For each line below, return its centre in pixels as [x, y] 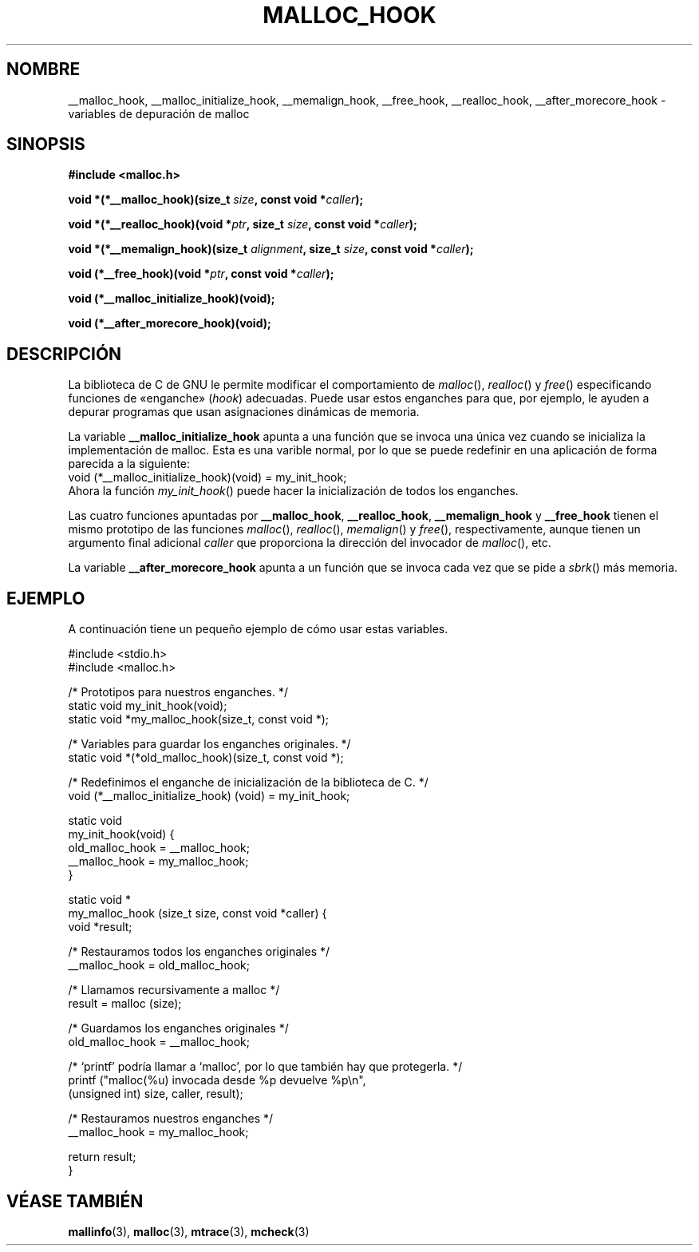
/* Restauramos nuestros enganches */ [171, 1119]
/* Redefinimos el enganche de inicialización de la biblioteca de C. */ [248, 782]
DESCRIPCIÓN [64, 354]
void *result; [100, 927]
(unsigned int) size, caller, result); [156, 1094]
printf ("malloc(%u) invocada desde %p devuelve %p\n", [217, 1080]
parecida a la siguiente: [129, 464]
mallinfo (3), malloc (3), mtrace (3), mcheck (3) [189, 1231]
